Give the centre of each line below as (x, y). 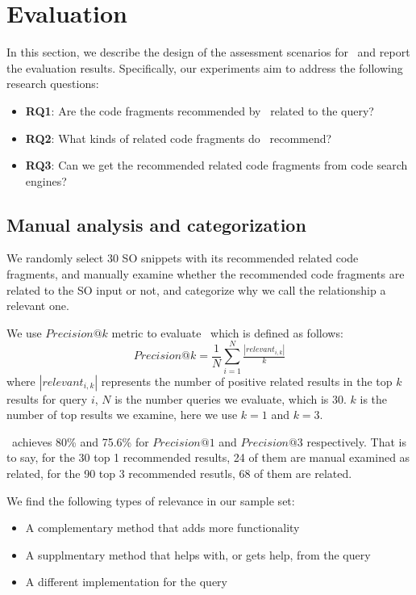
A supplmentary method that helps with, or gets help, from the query (198, 554)
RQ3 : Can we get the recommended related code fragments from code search (216, 165)
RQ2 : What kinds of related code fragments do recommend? (179, 138)
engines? (46, 180)
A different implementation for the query (126, 582)
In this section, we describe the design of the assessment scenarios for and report (208, 52)
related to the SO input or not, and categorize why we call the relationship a (196, 289)
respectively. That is (356, 441)
